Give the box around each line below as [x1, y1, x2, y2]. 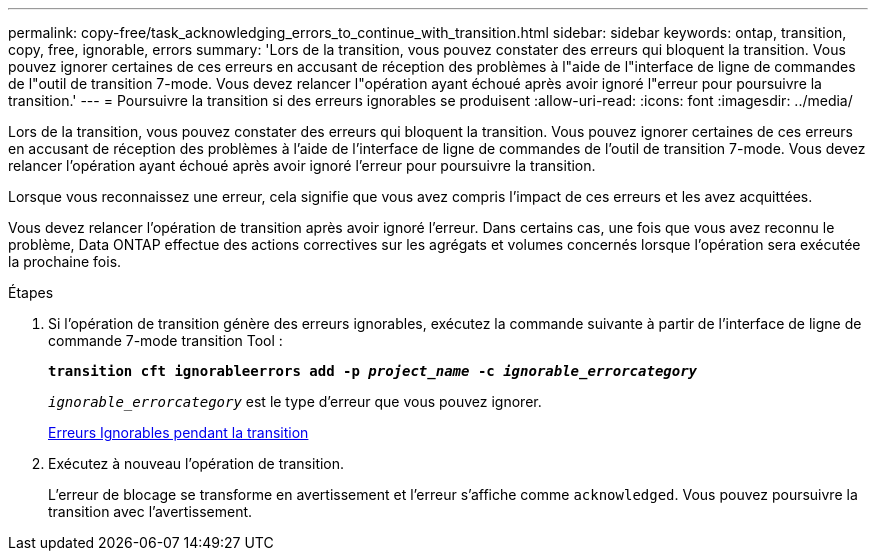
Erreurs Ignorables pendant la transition [48, 424, 309, 441]
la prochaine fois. [8, 253, 122, 270]
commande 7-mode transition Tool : [48, 332, 283, 349]
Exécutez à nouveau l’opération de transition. [48, 455, 345, 472]
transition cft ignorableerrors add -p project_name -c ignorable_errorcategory [48, 363, 698, 379]
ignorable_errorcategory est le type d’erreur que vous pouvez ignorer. [48, 393, 542, 410]
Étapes [8, 284, 54, 301]
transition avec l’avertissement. [48, 503, 253, 520]
